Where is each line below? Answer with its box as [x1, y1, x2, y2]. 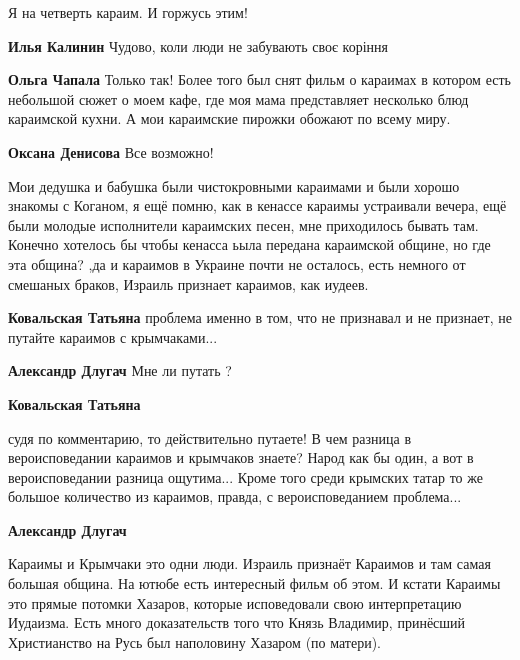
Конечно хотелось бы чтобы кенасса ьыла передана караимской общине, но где [8, 234, 491, 255]
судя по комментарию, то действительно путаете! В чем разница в [8, 427, 412, 448]
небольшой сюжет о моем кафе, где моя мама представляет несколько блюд [8, 88, 469, 109]
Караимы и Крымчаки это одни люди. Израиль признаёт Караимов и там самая [8, 553, 491, 574]
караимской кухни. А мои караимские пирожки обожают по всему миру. [8, 108, 451, 129]
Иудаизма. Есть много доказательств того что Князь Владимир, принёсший [8, 612, 466, 633]
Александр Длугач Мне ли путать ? [8, 360, 232, 381]
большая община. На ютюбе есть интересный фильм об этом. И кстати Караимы [8, 573, 501, 594]
